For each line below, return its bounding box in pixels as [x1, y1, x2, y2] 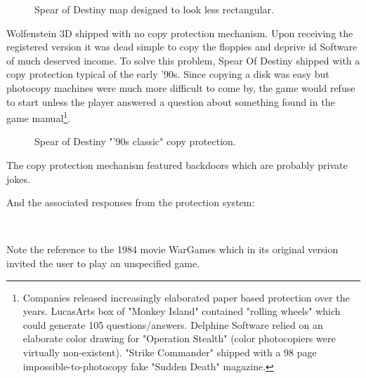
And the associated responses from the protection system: [6, 195, 255, 210]
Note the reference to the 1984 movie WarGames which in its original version [6, 242, 339, 257]
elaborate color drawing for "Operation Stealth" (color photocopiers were [22, 331, 336, 346]
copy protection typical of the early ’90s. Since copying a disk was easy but [6, 67, 329, 81]
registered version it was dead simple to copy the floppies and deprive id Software [6, 39, 358, 54]
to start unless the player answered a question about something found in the [6, 94, 335, 109]
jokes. [6, 171, 30, 186]
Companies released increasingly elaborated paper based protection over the [22, 290, 350, 304]
